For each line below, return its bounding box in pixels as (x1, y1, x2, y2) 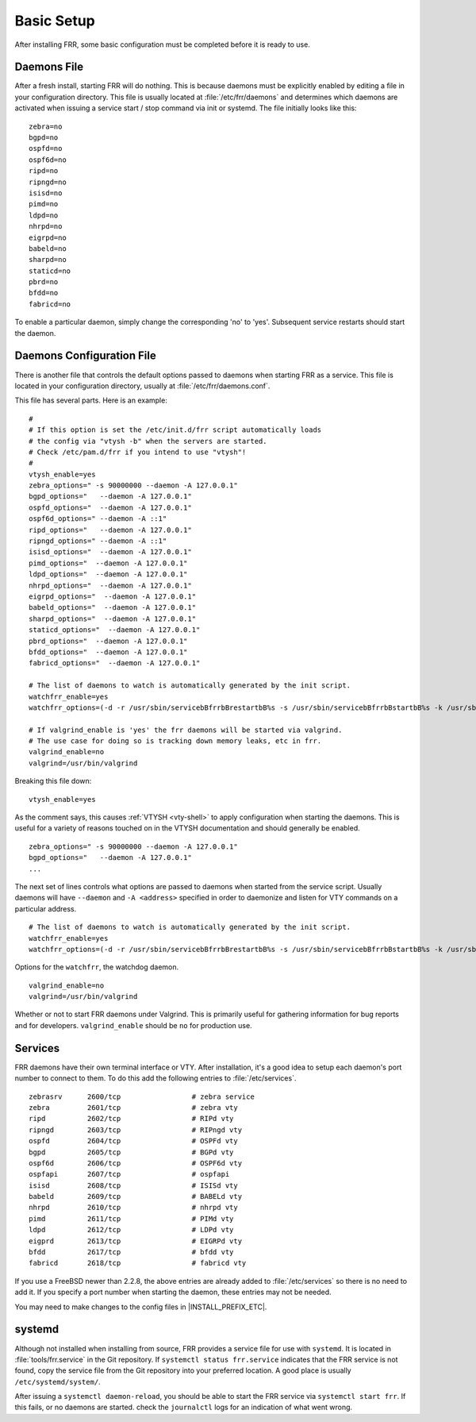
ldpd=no (29, 210, 59, 220)
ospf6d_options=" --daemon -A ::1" (29, 514, 167, 523)
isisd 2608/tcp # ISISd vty (29, 1181, 238, 1190)
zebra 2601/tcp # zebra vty (29, 1103, 238, 1112)
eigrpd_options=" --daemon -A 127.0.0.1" (29, 592, 197, 601)
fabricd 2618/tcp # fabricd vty (29, 1258, 247, 1268)
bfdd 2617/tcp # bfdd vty (29, 1247, 234, 1257)
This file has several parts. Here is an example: (14, 395, 168, 405)
